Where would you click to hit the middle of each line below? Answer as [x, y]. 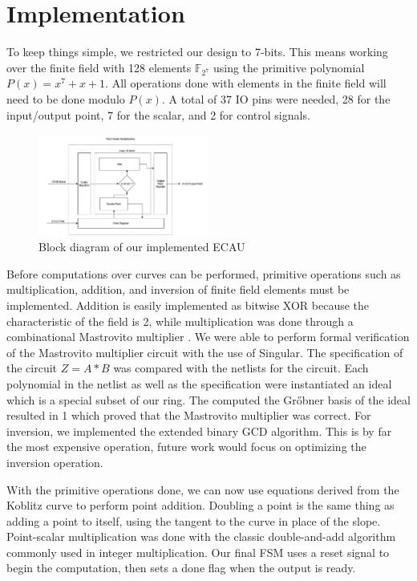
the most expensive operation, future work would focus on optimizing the [186, 447]
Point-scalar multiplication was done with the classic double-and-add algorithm [201, 536]
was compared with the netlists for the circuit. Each [241, 368]
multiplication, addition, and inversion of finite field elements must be [178, 289]
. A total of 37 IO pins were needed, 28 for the [276, 99]
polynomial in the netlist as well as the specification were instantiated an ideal [199, 383]
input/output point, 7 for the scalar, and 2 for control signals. [158, 114]
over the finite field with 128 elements [99, 67]
